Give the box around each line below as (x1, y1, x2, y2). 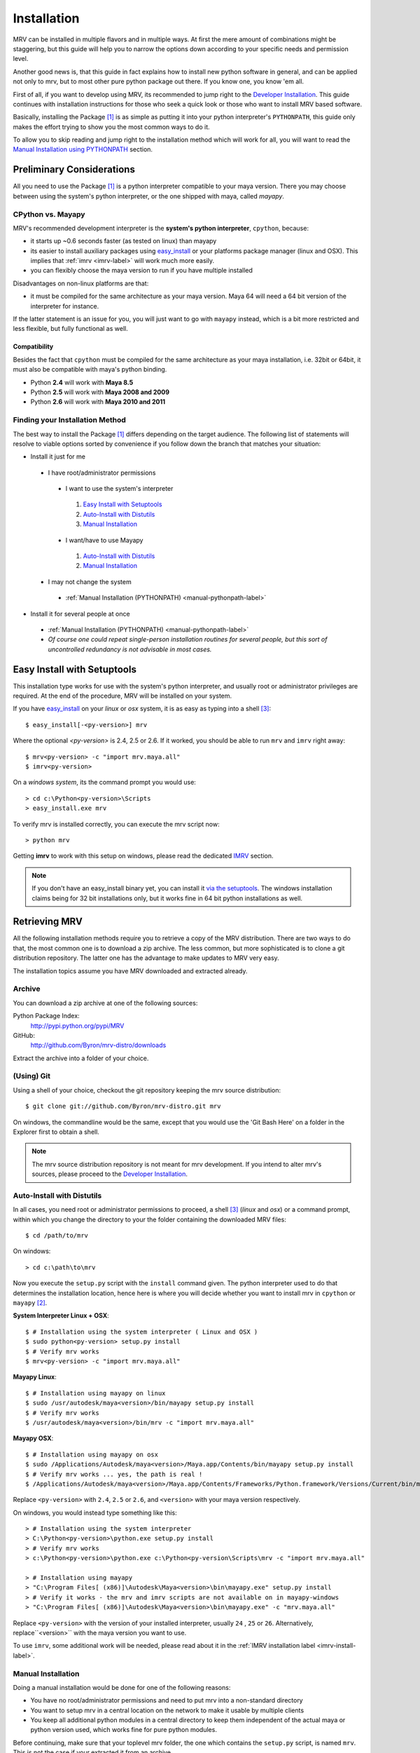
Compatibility (13, 342, 54, 351)
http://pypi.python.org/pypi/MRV (30, 1021, 125, 1030)
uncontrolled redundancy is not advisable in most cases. (48, 645, 212, 654)
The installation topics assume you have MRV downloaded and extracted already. (13, 966, 248, 975)
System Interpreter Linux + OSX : (13, 1311, 110, 1320)
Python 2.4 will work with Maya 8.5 (30, 378, 134, 386)
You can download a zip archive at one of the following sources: (13, 999, 198, 1007)
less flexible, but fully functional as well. (13, 325, 129, 333)
